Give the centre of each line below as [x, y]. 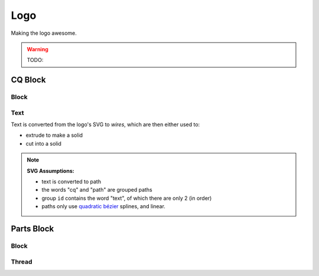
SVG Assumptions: [51, 170]
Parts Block [32, 229]
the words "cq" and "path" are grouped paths [97, 190]
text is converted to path [71, 182]
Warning [38, 49]
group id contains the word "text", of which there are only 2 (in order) [127, 198]
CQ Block [28, 80]
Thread [22, 261]
